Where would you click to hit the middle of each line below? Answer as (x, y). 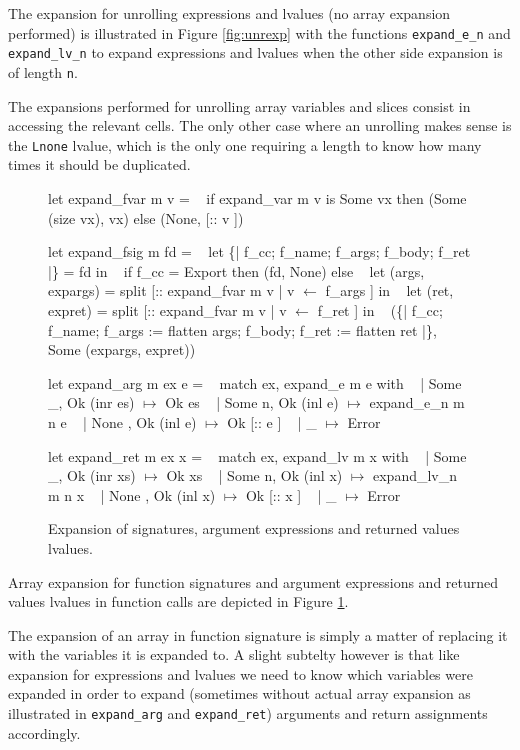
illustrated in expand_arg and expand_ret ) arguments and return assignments (248, 713)
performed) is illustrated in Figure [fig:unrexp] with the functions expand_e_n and (259, 32)
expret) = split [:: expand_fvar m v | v (167, 309)
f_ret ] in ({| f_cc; (380, 309)
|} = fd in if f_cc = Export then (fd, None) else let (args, (236, 270)
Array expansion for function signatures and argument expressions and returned (253, 581)
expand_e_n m (417, 402)
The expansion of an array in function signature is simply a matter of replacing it (258, 634)
